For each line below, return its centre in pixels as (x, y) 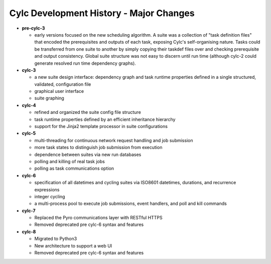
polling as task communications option (74, 169)
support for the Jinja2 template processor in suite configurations (101, 126)
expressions (47, 189)
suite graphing (49, 98)
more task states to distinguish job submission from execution (98, 148)
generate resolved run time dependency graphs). (85, 63)
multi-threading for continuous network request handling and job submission (114, 140)
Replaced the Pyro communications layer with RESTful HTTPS (98, 218)
